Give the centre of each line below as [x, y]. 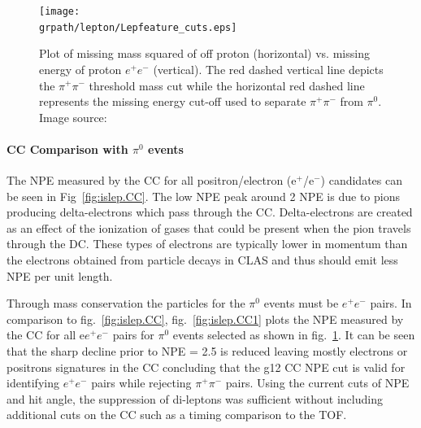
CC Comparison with [67, 148]
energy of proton [80, 69]
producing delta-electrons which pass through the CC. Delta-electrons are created [210, 212]
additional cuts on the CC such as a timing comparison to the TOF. [177, 415]
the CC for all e [46, 335]
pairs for [133, 335]
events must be [301, 303]
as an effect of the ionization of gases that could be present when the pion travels [209, 227]
